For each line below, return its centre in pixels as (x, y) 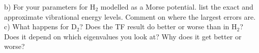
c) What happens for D (40, 26)
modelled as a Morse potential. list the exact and (177, 7)
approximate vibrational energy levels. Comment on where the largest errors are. (130, 16)
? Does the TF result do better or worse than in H (158, 26)
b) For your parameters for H (50, 7)
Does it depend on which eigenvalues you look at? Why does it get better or (123, 36)
